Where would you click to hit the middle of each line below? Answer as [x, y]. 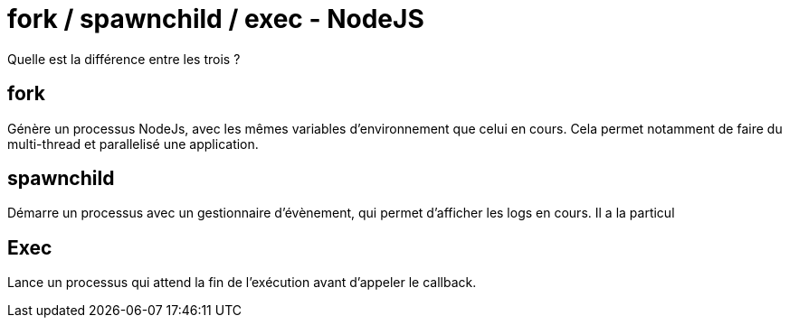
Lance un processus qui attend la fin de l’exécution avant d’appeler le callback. [242, 283]
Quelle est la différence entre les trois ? [124, 59]
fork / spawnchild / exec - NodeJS [216, 19]
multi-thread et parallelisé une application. [133, 144]
